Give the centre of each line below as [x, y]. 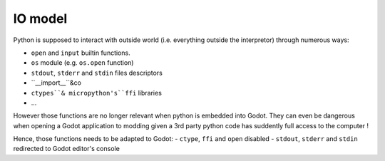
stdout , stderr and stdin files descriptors [97, 73]
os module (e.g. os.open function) [82, 63]
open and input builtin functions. [81, 53]
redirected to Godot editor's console [67, 149]
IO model [40, 19]
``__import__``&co [56, 83]
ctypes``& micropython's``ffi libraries [96, 93]
